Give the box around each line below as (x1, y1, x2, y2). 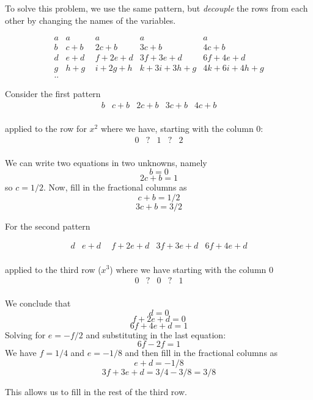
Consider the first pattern (5, 87, 101, 100)
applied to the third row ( (5, 263, 101, 275)
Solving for (5, 328, 46, 341)
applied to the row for (5, 122, 87, 134)
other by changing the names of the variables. (5, 13, 176, 26)
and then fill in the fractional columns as (125, 346, 278, 359)
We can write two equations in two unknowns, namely (5, 156, 207, 169)
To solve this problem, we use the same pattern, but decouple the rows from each (5, 2, 308, 14)
